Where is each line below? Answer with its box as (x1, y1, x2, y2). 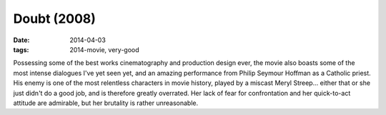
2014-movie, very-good (69, 45, 139, 54)
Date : (13, 36, 30, 44)
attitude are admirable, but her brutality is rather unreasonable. (13, 99, 199, 107)
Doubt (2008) (13, 11, 96, 26)
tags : (13, 45, 29, 54)
